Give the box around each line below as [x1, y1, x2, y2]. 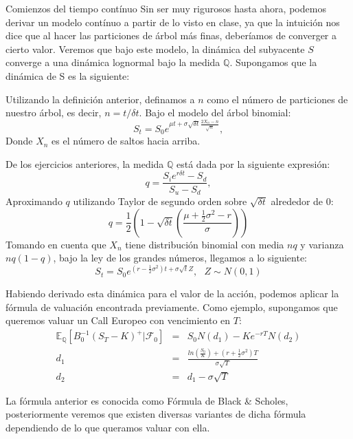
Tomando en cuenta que [5, 237, 106, 251]
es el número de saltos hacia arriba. [52, 133, 201, 148]
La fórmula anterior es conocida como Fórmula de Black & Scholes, [5, 393, 288, 407]
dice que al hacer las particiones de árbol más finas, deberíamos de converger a [5, 28, 337, 43]
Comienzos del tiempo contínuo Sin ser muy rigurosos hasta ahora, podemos [5, 1, 326, 15]
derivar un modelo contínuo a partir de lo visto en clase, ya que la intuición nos [5, 14, 340, 29]
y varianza [300, 237, 344, 251]
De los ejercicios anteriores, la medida [5, 156, 164, 171]
